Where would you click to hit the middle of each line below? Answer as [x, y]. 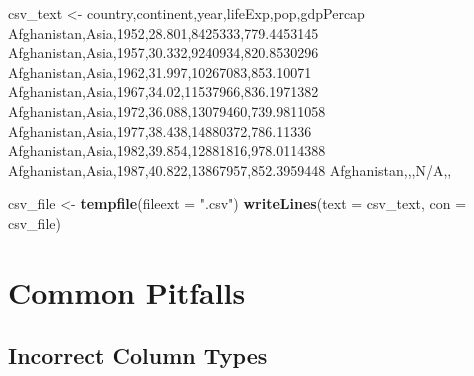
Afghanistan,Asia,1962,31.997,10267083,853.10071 [160, 71]
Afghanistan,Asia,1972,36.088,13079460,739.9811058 [167, 110]
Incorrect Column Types [138, 355]
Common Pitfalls [127, 291]
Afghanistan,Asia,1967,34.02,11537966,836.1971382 [163, 91]
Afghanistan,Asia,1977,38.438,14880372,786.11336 [160, 130]
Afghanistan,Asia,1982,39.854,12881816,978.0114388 [167, 150]
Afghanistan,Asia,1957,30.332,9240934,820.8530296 [163, 52]
